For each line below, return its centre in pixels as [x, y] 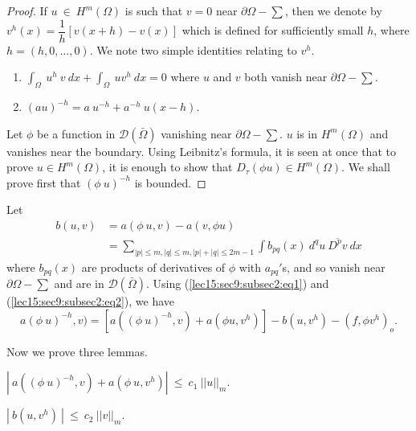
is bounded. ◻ [170, 182]
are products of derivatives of [153, 267]
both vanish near [286, 77]
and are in [79, 283]
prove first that [44, 182]
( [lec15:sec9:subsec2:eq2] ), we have [91, 301]
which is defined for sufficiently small [273, 30]
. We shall [366, 167]
